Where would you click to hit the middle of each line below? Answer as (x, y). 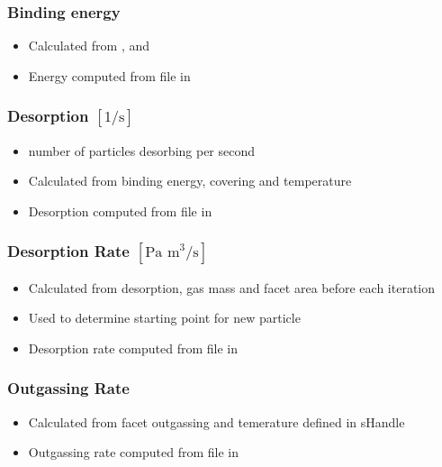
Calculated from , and (89, 46)
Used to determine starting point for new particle (164, 318)
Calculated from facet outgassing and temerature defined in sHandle (216, 421)
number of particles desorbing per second (142, 150)
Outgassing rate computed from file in (133, 452)
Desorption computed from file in (120, 211)
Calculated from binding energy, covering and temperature (190, 181)
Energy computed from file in (109, 75)
